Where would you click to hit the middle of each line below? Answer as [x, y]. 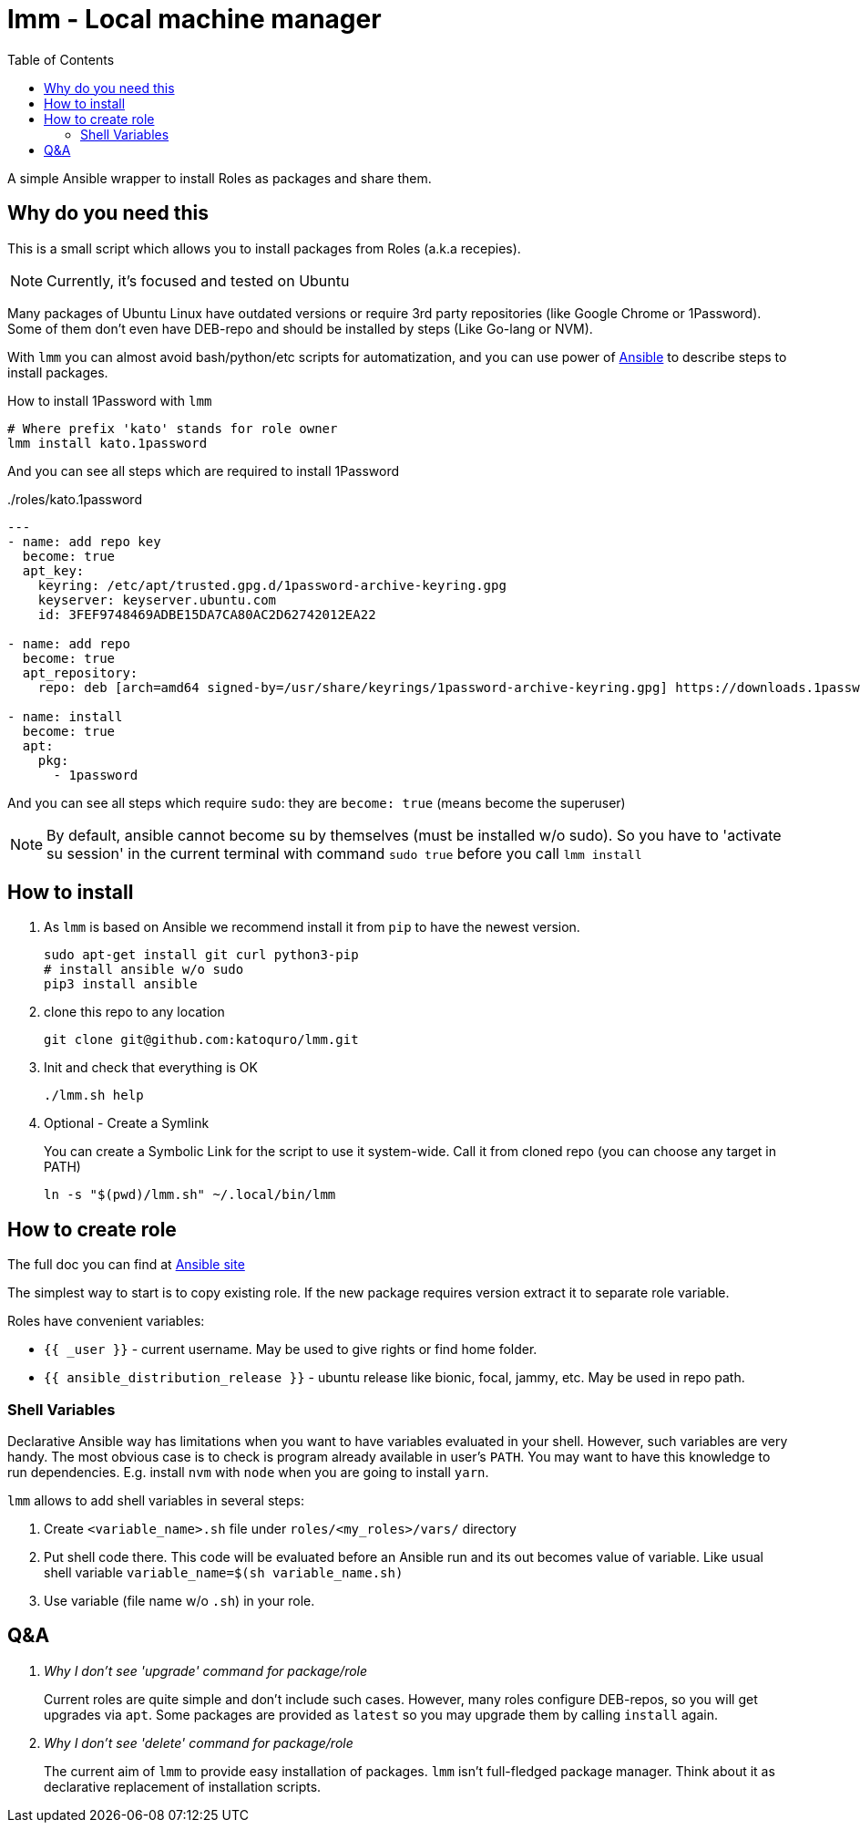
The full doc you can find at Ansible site [126, 1265]
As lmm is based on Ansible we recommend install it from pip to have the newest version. [312, 927]
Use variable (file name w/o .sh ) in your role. [179, 1601]
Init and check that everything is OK [151, 1068]
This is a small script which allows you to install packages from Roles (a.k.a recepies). [264, 248]
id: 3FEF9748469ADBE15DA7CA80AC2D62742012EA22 [207, 614]
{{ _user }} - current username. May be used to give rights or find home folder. [291, 1349]
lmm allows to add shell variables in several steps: [156, 1501]
